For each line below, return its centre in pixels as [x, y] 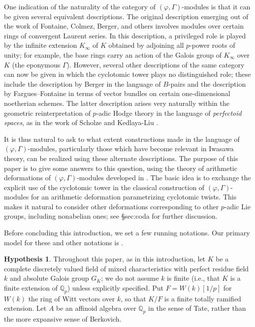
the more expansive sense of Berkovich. [63, 319]
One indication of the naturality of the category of [80, 6]
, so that [133, 298]
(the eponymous [36, 64]
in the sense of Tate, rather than [197, 308]
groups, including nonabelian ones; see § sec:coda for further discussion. [111, 216]
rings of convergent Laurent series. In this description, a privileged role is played [125, 35]
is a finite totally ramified [203, 298]
